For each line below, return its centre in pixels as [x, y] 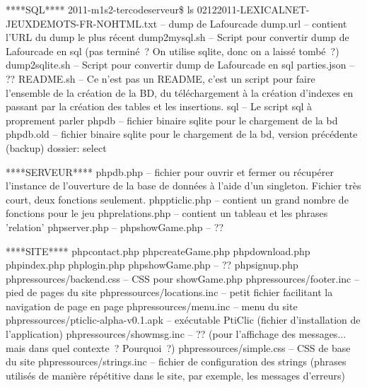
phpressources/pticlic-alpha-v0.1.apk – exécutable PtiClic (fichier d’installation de [183, 320]
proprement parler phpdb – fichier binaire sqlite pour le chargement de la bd [172, 120]
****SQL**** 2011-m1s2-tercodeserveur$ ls [100, 9]
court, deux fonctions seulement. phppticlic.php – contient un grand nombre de [177, 199]
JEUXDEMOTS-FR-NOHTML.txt [82, 23]
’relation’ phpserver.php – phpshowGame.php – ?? [115, 227]
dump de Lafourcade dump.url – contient [258, 23]
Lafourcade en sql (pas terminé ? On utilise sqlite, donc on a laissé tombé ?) [173, 51]
